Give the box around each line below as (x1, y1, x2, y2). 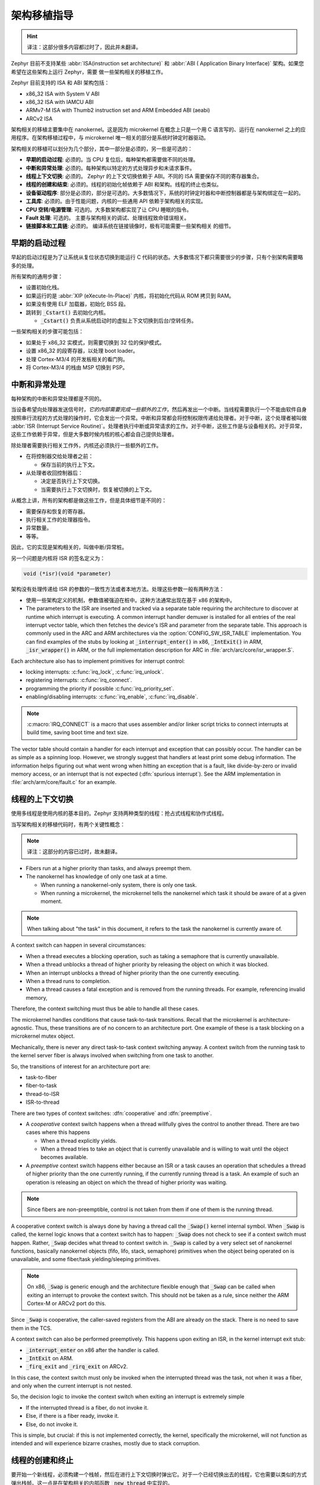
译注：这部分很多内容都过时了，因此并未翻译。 (27, 43, 142, 50)
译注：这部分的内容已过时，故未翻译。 (27, 848, 121, 855)
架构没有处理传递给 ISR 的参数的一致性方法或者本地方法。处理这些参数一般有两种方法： (11, 586, 225, 593)
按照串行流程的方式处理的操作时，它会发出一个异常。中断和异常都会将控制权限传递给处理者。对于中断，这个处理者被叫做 (11, 414, 307, 421)
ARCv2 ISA (25, 115, 53, 122)
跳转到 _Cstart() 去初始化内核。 (25, 309, 109, 316)
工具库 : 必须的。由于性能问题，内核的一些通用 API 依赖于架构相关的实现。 (25, 198, 207, 205)
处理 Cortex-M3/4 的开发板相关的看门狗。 (25, 355, 129, 362)
